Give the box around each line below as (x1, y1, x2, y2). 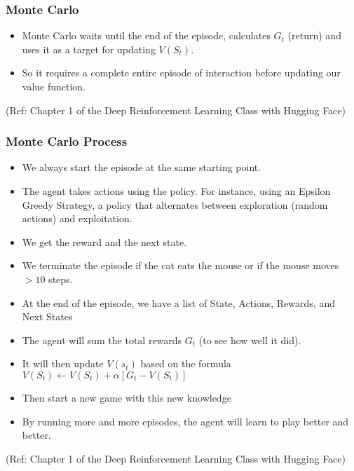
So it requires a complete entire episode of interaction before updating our (22, 65, 341, 80)
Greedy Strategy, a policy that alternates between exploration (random (22, 197, 328, 212)
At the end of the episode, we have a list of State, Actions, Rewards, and (22, 295, 335, 310)
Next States (22, 309, 73, 324)
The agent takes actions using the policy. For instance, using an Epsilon (22, 184, 331, 198)
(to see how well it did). (198, 332, 301, 347)
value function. (22, 79, 86, 93)
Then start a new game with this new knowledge (22, 390, 231, 404)
